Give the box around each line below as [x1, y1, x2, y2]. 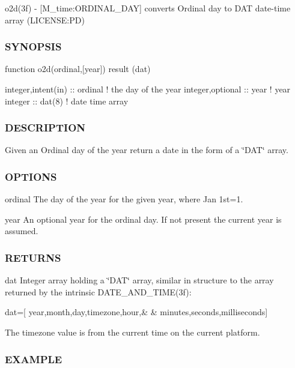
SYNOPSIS [5, 39, 62, 54]
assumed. [5, 225, 38, 237]
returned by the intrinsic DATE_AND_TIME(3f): [5, 285, 192, 298]
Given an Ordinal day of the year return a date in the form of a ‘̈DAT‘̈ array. [5, 143, 288, 156]
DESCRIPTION [5, 120, 86, 135]
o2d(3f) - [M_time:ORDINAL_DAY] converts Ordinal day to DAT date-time [5, 2, 291, 14]
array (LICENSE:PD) [5, 13, 85, 26]
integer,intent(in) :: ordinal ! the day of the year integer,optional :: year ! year [5, 83, 291, 95]
